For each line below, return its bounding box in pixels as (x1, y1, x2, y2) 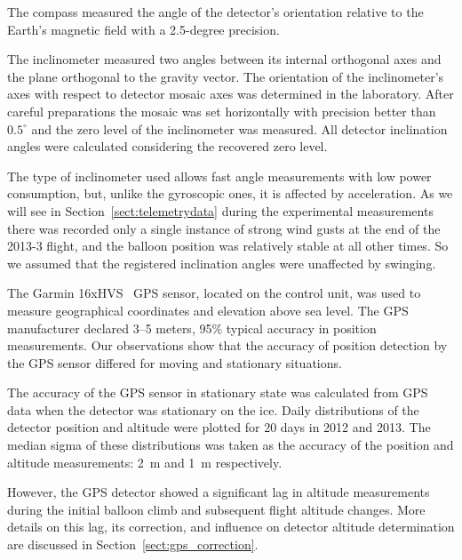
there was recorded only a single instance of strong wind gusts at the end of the (7, 219, 441, 237)
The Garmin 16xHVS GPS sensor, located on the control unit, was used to (7, 284, 421, 302)
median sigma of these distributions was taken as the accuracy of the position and (7, 436, 454, 454)
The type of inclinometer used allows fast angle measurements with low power (7, 166, 432, 185)
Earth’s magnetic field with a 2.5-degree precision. (7, 20, 280, 38)
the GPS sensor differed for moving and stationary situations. (7, 353, 342, 372)
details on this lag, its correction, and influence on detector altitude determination (7, 517, 455, 536)
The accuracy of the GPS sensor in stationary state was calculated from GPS (7, 383, 428, 402)
